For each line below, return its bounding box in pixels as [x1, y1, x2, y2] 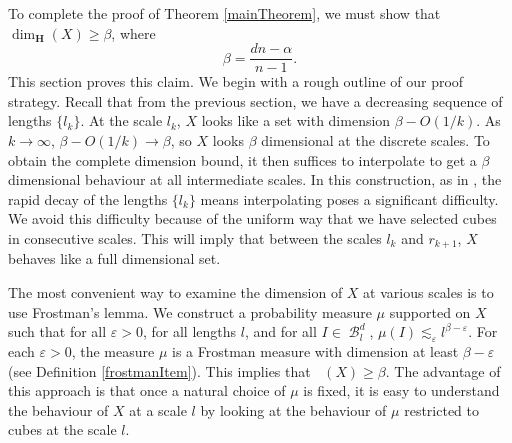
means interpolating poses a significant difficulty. [200, 188, 499, 209]
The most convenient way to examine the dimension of [8, 282, 343, 303]
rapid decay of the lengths [8, 188, 168, 209]
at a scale [129, 399, 187, 420]
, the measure [71, 341, 155, 362]
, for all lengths [142, 321, 237, 342]
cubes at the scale [8, 419, 117, 440]
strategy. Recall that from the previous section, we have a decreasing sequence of [8, 90, 503, 111]
